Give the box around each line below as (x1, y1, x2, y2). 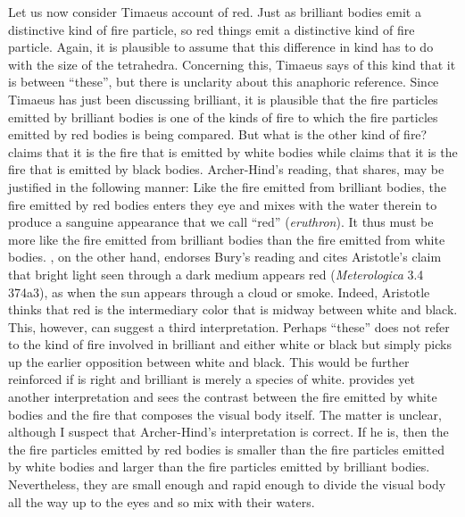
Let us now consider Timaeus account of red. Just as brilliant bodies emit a (8, 3, 421, 21)
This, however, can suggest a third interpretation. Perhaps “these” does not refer (8, 317, 450, 336)
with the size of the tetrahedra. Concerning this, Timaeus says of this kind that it (8, 54, 456, 73)
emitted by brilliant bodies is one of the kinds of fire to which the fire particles (8, 107, 438, 126)
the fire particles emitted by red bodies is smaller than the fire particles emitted (8, 439, 445, 458)
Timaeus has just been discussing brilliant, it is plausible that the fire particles (8, 89, 438, 108)
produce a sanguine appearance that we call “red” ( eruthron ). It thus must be (8, 213, 434, 231)
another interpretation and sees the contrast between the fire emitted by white (8, 388, 437, 406)
